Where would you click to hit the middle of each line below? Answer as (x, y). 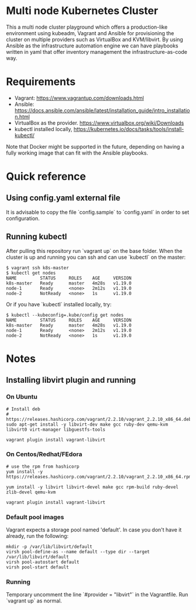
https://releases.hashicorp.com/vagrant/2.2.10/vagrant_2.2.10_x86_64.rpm (99, 477)
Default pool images (35, 517)
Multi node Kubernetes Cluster (82, 11)
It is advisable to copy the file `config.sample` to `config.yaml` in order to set (98, 212)
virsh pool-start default (37, 567)
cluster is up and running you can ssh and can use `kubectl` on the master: (96, 257)
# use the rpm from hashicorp (43, 467)
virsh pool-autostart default (43, 562)
